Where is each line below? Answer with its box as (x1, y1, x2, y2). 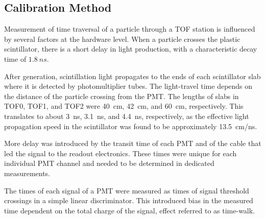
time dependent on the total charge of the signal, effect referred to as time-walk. (4, 205, 255, 215)
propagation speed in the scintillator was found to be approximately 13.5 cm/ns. (4, 120, 257, 131)
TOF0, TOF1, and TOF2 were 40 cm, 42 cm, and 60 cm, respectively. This (4, 101, 244, 111)
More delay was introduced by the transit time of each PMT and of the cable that (4, 138, 261, 149)
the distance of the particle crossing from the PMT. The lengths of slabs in (4, 90, 239, 101)
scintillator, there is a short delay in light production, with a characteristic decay (4, 43, 257, 54)
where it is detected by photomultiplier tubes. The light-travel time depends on (4, 81, 253, 91)
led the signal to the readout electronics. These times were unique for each (4, 148, 237, 158)
